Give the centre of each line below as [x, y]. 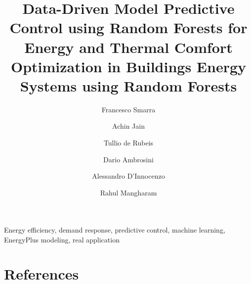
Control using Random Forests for [128, 27]
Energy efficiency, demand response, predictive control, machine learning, [115, 230]
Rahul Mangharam [128, 192]
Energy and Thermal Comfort [128, 47]
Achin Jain [128, 126]
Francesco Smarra [128, 109]
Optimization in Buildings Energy [128, 66]
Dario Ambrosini [128, 159]
